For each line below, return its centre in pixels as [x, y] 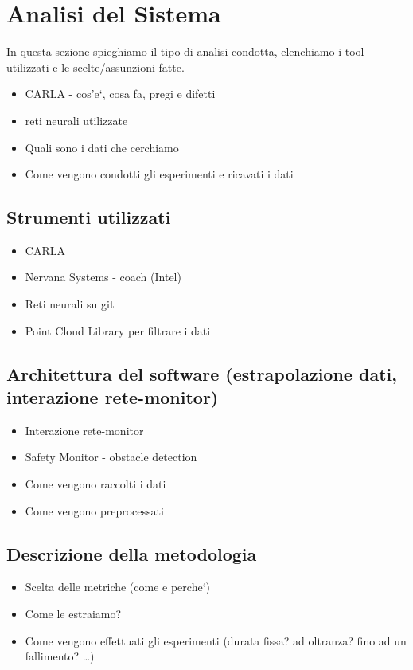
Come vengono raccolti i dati [95, 484]
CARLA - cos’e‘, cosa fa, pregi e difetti [120, 94]
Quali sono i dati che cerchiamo [102, 147]
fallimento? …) [60, 656]
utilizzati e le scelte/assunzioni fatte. [95, 67]
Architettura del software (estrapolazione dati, [202, 373]
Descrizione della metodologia [132, 553]
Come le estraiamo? [73, 614]
